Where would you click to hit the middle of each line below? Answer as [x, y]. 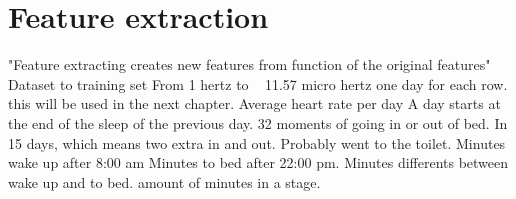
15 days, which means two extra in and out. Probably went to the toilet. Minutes [257, 142]
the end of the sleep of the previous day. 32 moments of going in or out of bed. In [258, 122]
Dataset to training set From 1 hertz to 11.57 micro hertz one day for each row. [258, 83]
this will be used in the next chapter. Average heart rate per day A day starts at [254, 103]
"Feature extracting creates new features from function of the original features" [249, 64]
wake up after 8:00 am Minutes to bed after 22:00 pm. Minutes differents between [258, 162]
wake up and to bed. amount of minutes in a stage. [164, 181]
